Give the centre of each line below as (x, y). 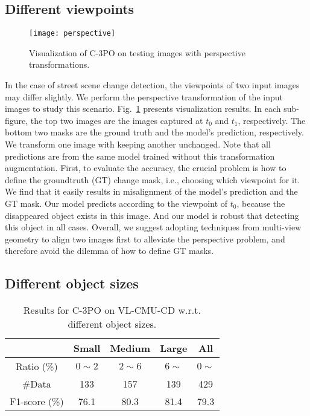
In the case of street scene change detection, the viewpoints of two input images (152, 85)
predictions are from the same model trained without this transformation (140, 156)
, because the (261, 203)
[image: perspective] (72, 34)
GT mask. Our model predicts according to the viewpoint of (116, 203)
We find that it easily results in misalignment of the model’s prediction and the (151, 191)
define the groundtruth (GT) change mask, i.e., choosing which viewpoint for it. (153, 179)
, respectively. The (272, 120)
